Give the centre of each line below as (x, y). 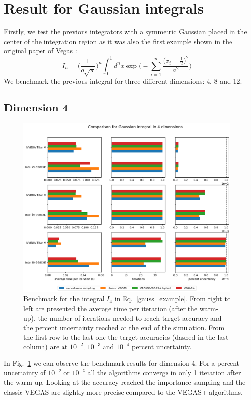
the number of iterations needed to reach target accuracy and (130, 318)
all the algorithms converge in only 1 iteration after (164, 372)
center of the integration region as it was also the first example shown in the (118, 41)
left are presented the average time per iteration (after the (111, 308)
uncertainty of (25, 372)
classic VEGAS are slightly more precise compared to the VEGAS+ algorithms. (123, 391)
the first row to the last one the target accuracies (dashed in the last (126, 337)
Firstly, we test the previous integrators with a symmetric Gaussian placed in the (125, 32)
